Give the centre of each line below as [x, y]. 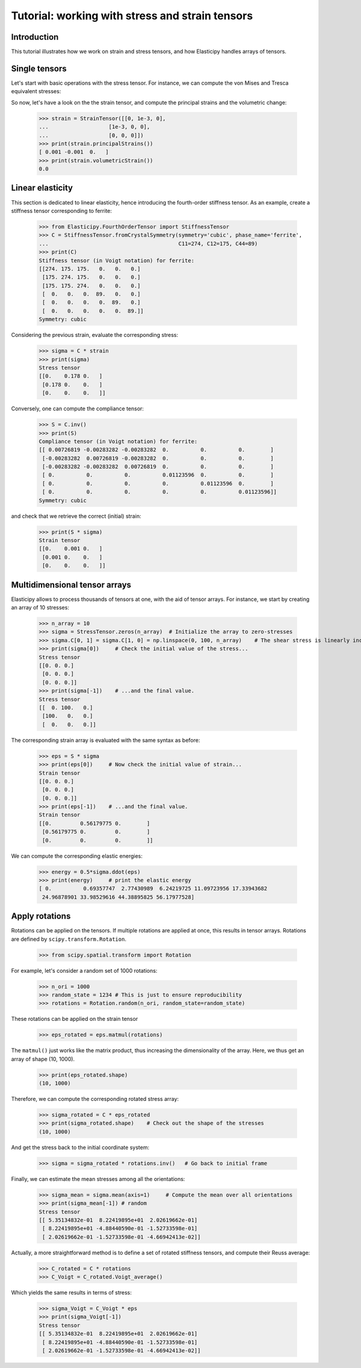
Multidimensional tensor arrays [71, 584]
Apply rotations [41, 917]
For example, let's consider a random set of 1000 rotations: [84, 970]
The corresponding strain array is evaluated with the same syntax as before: [106, 740]
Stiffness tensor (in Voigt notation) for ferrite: [117, 260]
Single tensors [39, 68]
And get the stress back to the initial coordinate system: [80, 1147]
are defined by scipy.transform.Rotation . [69, 939]
